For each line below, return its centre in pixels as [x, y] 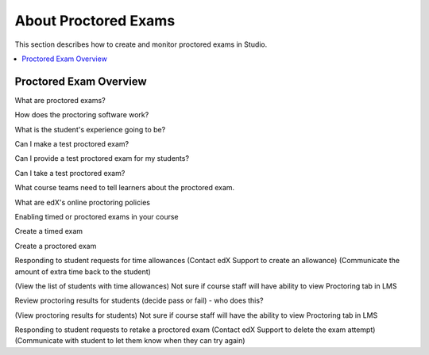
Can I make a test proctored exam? [72, 144]
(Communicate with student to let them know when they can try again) [130, 341]
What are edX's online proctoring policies [83, 202]
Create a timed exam [49, 231]
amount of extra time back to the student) [83, 271]
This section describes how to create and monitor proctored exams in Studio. [141, 44]
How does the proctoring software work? [82, 115]
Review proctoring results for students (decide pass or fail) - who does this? [139, 300]
